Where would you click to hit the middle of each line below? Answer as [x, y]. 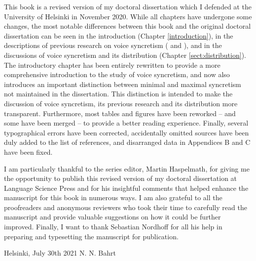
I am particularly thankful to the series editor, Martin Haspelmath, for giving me [127, 168]
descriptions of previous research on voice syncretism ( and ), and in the [113, 45]
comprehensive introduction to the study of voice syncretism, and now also [117, 74]
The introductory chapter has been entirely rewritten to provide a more [112, 65]
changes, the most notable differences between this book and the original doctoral [128, 26]
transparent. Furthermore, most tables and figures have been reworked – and [120, 113]
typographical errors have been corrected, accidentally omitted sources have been [127, 132]
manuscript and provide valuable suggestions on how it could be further [112, 217]
